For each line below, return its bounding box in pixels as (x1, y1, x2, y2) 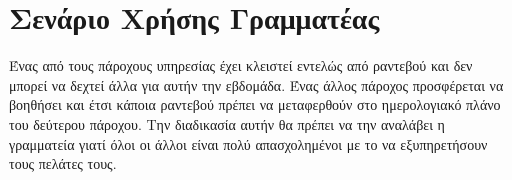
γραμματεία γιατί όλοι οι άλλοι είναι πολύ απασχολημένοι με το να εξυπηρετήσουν (9, 133, 488, 154)
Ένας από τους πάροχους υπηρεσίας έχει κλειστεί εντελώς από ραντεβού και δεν (9, 55, 473, 76)
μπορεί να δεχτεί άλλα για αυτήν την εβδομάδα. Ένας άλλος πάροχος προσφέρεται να (9, 74, 504, 95)
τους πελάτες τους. (9, 153, 117, 174)
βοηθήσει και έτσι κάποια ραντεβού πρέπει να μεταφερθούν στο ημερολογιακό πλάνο (9, 94, 501, 115)
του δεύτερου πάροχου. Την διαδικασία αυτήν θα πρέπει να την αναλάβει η (9, 113, 445, 134)
